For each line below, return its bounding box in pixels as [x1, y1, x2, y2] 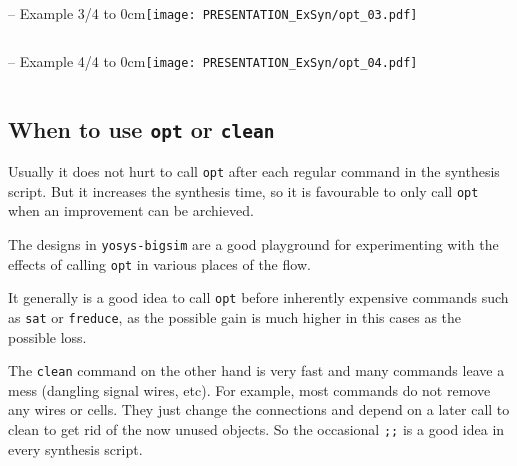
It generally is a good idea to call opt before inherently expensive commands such [8, 287, 509, 308]
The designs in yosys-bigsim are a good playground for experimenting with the [8, 234, 499, 254]
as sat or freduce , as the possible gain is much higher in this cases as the [8, 306, 462, 327]
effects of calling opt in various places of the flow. [8, 253, 311, 274]
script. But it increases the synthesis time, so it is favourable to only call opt [8, 180, 479, 201]
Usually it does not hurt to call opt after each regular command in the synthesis [8, 161, 500, 182]
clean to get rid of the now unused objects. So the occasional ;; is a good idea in [8, 419, 505, 440]
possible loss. [8, 326, 87, 347]
